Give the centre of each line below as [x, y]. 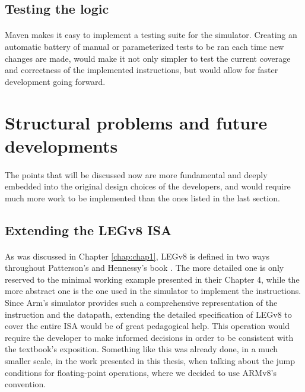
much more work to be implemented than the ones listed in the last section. [142, 197]
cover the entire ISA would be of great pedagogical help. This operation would [147, 326]
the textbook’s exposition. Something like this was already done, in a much [142, 349]
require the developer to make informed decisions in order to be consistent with [149, 337]
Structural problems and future [136, 122]
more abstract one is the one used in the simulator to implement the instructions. [153, 291]
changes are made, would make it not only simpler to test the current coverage [148, 58]
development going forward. [55, 81]
